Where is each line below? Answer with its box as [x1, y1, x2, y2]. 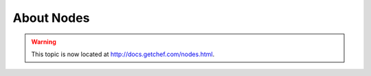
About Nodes [12, 10, 90, 25]
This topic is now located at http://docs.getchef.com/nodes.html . [31, 50, 215, 58]
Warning [31, 38, 56, 46]
